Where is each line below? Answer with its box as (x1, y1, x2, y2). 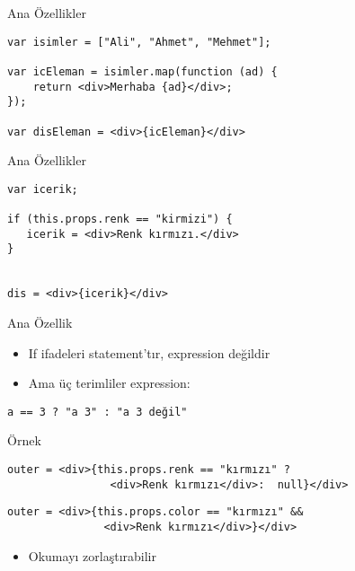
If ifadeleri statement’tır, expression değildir (28, 343, 271, 362)
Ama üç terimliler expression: (28, 373, 191, 392)
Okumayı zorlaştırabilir (28, 546, 156, 565)
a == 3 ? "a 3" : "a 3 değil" (7, 405, 188, 418)
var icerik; (7, 182, 78, 196)
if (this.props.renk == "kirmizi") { (7, 213, 233, 226)
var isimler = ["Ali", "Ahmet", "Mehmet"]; (7, 35, 271, 48)
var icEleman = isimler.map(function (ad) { (7, 65, 278, 78)
